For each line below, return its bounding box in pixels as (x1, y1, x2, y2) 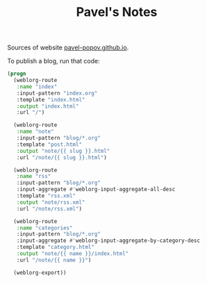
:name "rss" (16, 173, 51, 180)
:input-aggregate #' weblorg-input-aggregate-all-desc (16, 186, 176, 193)
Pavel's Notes (76, 4, 158, 20)
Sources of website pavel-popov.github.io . (7, 43, 129, 52)
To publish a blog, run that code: (7, 57, 100, 65)
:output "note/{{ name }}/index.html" (16, 250, 129, 257)
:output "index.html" (16, 102, 79, 110)
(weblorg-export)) (13, 269, 67, 276)
